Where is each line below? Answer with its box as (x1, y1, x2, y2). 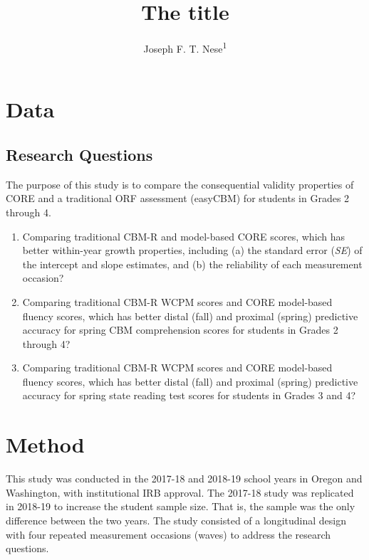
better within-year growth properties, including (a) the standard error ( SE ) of (22, 243, 363, 258)
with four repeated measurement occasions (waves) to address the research (6, 527, 331, 541)
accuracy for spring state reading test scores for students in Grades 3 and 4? (22, 388, 356, 403)
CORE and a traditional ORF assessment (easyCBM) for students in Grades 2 (6, 191, 350, 206)
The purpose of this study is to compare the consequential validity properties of (6, 176, 354, 191)
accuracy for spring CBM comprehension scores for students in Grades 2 (22, 322, 338, 337)
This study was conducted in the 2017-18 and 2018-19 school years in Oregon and (6, 471, 363, 486)
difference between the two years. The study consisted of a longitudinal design (6, 512, 346, 527)
